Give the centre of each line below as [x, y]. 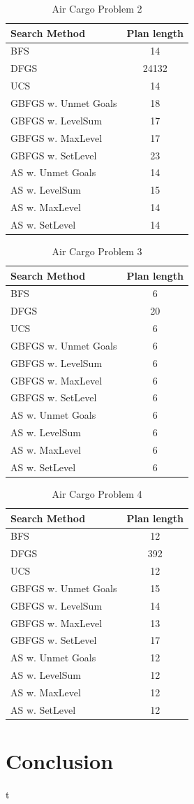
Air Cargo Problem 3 [97, 251]
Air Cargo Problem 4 [97, 493]
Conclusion [60, 761]
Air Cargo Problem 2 [97, 8]
